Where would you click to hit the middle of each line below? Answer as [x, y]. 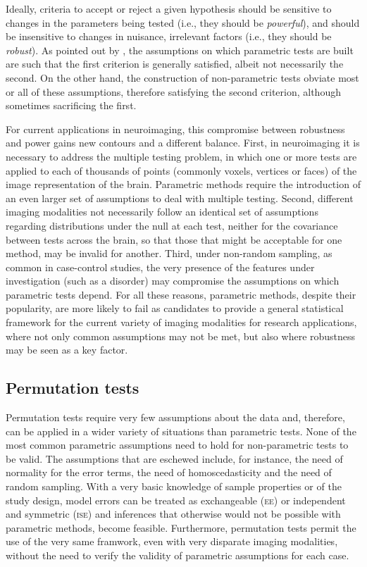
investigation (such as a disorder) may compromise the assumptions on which [173, 281]
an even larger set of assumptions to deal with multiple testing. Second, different [180, 198]
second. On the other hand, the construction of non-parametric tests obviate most [182, 77]
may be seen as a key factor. [67, 350]
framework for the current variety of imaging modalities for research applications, [181, 322]
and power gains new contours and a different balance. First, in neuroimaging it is [183, 143]
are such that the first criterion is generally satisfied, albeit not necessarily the [175, 64]
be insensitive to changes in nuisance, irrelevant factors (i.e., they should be [169, 36]
